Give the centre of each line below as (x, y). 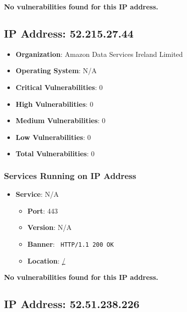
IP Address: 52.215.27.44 (69, 33)
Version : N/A (49, 227)
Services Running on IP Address (70, 175)
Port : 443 (43, 210)
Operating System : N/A (56, 70)
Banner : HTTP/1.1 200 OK (70, 244)
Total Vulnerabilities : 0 (55, 154)
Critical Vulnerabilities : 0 (59, 87)
